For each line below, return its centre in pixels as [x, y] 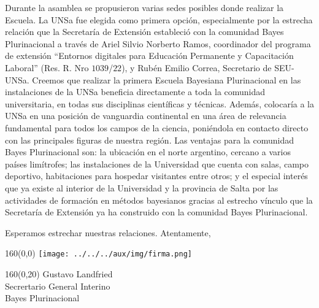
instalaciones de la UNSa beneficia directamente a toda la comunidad [135, 92]
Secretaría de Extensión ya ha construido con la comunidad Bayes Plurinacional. [156, 212]
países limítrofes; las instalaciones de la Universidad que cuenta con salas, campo [157, 164]
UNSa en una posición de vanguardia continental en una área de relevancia [146, 116]
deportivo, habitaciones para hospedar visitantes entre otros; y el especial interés [156, 176]
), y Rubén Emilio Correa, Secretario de [197, 67]
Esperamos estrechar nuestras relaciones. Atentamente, [108, 232]
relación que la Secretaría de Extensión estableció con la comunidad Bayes [144, 32]
